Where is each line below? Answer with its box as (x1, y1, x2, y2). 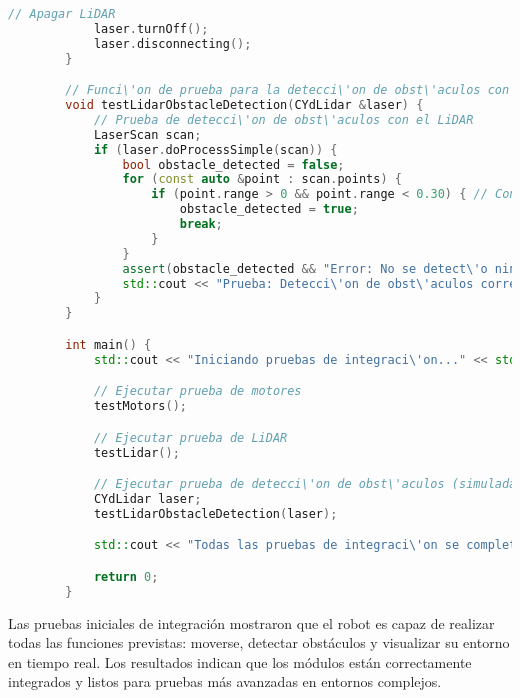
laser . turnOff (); (93, 21, 209, 36)
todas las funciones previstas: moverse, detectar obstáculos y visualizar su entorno (8, 632, 510, 653)
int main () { (65, 337, 152, 352)
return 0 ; (93, 569, 159, 584)
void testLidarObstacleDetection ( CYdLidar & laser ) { (65, 98, 424, 113)
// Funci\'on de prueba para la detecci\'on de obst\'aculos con (65, 83, 510, 98)
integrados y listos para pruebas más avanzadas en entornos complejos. (8, 671, 442, 692)
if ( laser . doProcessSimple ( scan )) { (93, 142, 338, 157)
